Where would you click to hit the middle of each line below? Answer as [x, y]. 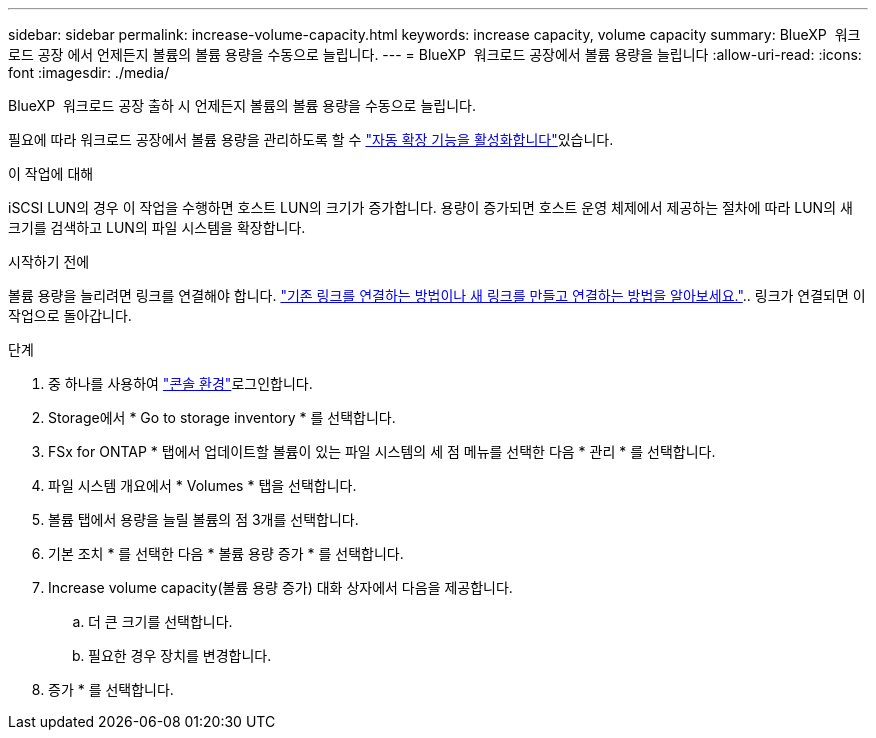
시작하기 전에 [49, 261]
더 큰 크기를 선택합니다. [160, 621]
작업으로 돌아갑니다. [70, 315]
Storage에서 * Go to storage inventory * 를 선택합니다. [222, 417]
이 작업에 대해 [51, 173]
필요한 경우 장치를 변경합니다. [180, 655]
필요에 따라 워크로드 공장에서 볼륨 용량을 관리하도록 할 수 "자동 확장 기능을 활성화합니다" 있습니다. [311, 139]
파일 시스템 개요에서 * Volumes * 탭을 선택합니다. [202, 485]
